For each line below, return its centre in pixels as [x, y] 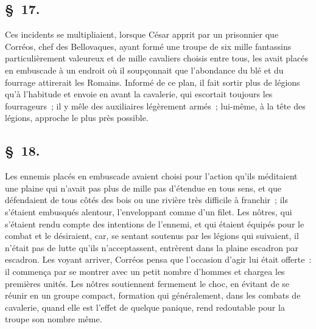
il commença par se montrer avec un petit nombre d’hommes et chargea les [145, 271]
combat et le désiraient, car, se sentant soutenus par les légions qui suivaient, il [152, 236]
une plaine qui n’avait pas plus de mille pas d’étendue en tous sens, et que [143, 188]
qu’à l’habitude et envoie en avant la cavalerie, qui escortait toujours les [139, 94]
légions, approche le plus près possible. [77, 118]
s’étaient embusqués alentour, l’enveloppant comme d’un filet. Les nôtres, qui [149, 211]
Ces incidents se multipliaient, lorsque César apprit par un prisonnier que [142, 34]
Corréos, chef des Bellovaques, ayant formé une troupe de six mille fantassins [148, 46]
